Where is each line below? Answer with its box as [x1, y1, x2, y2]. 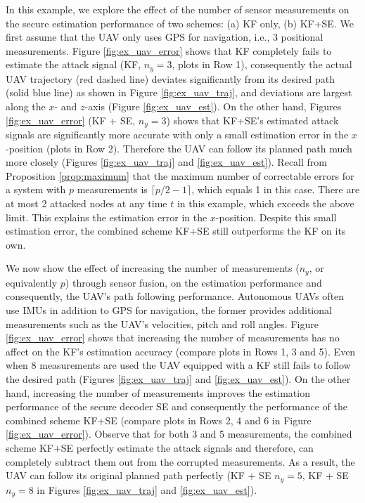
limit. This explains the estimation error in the [6, 209, 207, 224]
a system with [6, 182, 66, 197]
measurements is [77, 182, 148, 197]
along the [6, 99, 46, 114]
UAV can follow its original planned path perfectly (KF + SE [6, 468, 271, 483]
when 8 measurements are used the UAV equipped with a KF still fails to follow [6, 358, 351, 372]
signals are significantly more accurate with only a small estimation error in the [6, 127, 349, 142]
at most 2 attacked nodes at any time [6, 196, 167, 211]
